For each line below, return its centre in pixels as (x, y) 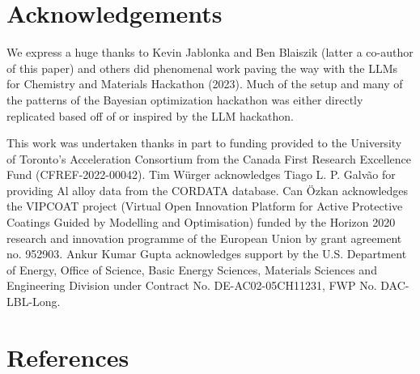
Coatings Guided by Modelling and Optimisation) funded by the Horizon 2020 (201, 222)
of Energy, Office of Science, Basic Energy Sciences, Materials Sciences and (192, 269)
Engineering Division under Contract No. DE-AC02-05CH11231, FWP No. (192, 285)
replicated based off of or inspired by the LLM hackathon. (150, 115)
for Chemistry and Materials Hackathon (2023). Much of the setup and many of (205, 84)
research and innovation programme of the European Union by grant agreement (204, 238)
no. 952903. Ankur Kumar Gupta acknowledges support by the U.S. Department (207, 254)
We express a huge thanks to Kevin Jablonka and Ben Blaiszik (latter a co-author (210, 52)
